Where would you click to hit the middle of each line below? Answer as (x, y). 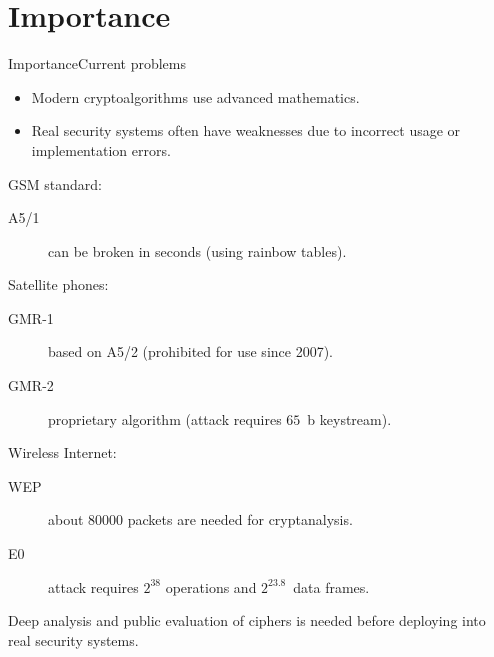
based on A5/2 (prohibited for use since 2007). (190, 351)
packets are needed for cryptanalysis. (240, 519)
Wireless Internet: (62, 452)
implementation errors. (101, 149)
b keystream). (349, 418)
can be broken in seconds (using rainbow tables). (197, 250)
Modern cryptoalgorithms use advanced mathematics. (195, 96)
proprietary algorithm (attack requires (165, 418)
